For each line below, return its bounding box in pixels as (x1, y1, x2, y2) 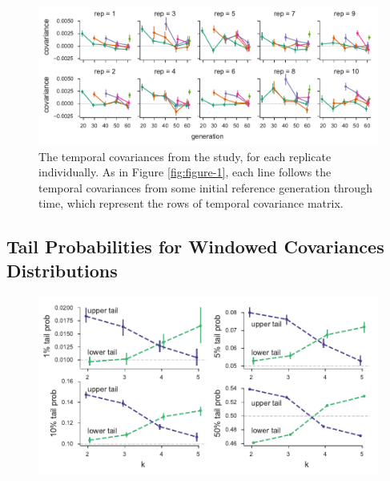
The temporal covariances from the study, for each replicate (38, 148, 332, 164)
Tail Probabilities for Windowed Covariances (6, 234, 384, 259)
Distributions (6, 257, 118, 282)
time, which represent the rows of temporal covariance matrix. (38, 195, 344, 212)
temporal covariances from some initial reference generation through (38, 179, 372, 196)
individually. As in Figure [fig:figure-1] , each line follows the (38, 164, 332, 180)
